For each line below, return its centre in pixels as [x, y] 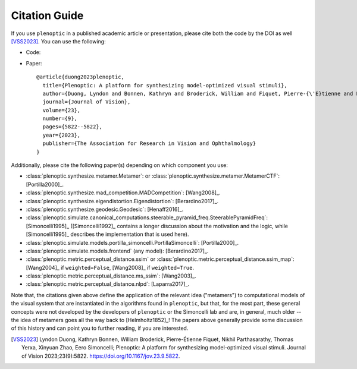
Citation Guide [47, 15]
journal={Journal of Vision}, [87, 102]
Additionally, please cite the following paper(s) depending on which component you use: [120, 165]
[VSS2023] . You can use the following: [59, 41]
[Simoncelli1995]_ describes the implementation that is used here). [107, 234]
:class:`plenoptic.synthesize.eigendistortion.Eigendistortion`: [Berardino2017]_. [122, 201]
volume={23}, [62, 110]
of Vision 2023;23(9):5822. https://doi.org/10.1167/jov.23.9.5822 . [101, 356]
